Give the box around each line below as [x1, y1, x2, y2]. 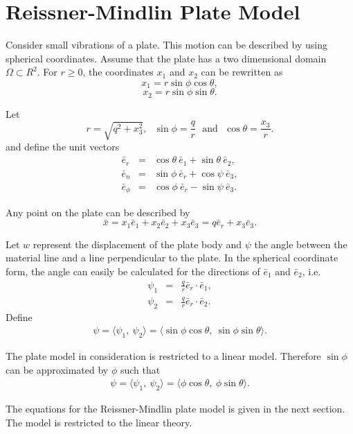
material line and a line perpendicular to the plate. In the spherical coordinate [6, 250, 338, 265]
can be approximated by [6, 362, 109, 376]
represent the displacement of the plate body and [33, 236, 242, 251]
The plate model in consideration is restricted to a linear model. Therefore [6, 349, 321, 363]
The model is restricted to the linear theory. [6, 415, 192, 429]
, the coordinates [82, 64, 154, 79]
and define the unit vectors [6, 139, 120, 154]
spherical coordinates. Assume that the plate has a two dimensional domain [6, 51, 327, 65]
